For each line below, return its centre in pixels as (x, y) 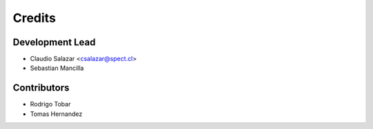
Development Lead (54, 42)
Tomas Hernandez (56, 114)
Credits (35, 18)
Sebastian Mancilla (57, 68)
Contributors (41, 88)
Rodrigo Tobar (50, 104)
